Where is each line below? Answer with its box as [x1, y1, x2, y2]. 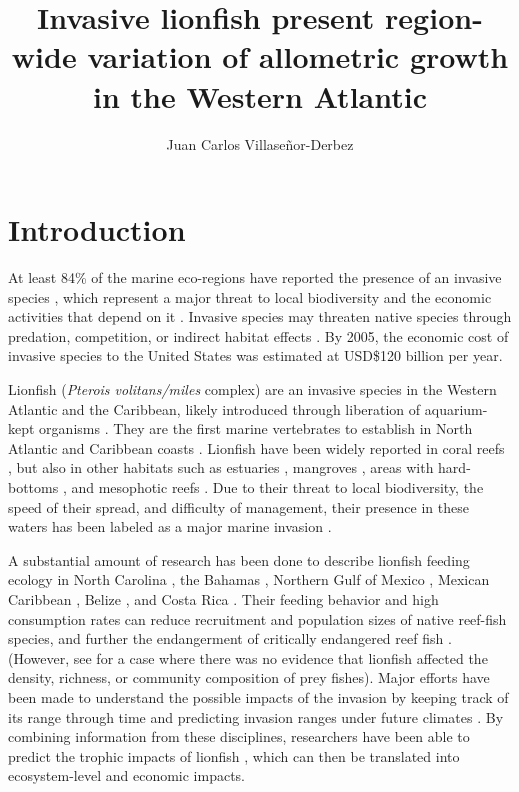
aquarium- [424, 398, 488, 419]
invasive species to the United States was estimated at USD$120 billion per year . [8, 345, 503, 366]
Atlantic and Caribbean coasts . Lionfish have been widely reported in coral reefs [8, 437, 505, 458]
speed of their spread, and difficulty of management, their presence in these [8, 496, 469, 517]
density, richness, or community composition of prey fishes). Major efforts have [8, 667, 490, 688]
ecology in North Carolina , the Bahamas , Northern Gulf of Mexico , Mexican [8, 569, 490, 590]
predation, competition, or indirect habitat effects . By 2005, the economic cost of [8, 325, 509, 346]
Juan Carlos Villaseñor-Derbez [166, 133, 354, 154]
